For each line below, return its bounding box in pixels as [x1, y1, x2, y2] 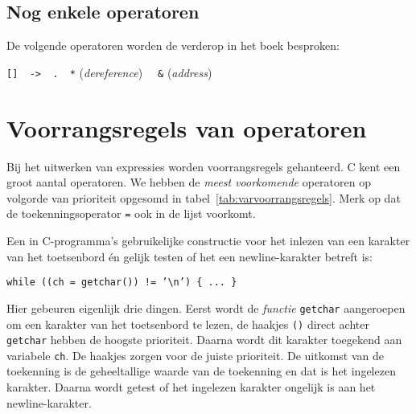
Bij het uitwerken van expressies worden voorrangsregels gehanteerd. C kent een [6, 158, 401, 174]
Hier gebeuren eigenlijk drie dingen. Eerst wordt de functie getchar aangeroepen [6, 299, 406, 316]
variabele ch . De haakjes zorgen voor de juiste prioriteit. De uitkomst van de [6, 346, 384, 363]
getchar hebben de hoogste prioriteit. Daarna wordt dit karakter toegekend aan [6, 331, 402, 348]
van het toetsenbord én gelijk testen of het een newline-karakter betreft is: [6, 248, 373, 264]
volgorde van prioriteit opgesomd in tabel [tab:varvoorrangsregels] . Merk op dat [6, 189, 401, 206]
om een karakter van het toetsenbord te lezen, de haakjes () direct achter [6, 315, 369, 332]
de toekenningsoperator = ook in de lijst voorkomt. [6, 205, 256, 222]
